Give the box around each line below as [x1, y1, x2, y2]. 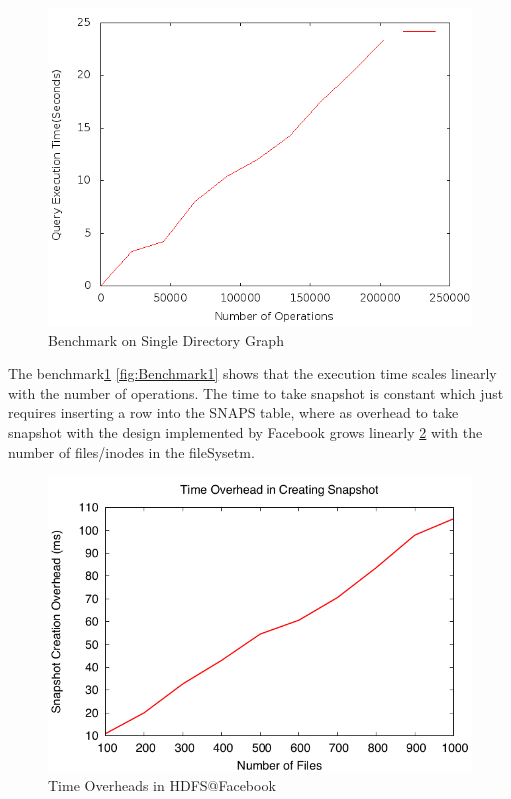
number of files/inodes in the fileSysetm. [8, 441, 255, 462]
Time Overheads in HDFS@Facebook [48, 775, 276, 796]
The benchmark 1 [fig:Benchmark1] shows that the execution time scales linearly [8, 363, 497, 384]
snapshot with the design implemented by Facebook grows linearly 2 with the [8, 421, 483, 442]
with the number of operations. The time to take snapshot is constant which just [8, 382, 504, 403]
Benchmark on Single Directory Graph [48, 329, 284, 350]
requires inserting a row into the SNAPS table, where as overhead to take [8, 402, 459, 423]
